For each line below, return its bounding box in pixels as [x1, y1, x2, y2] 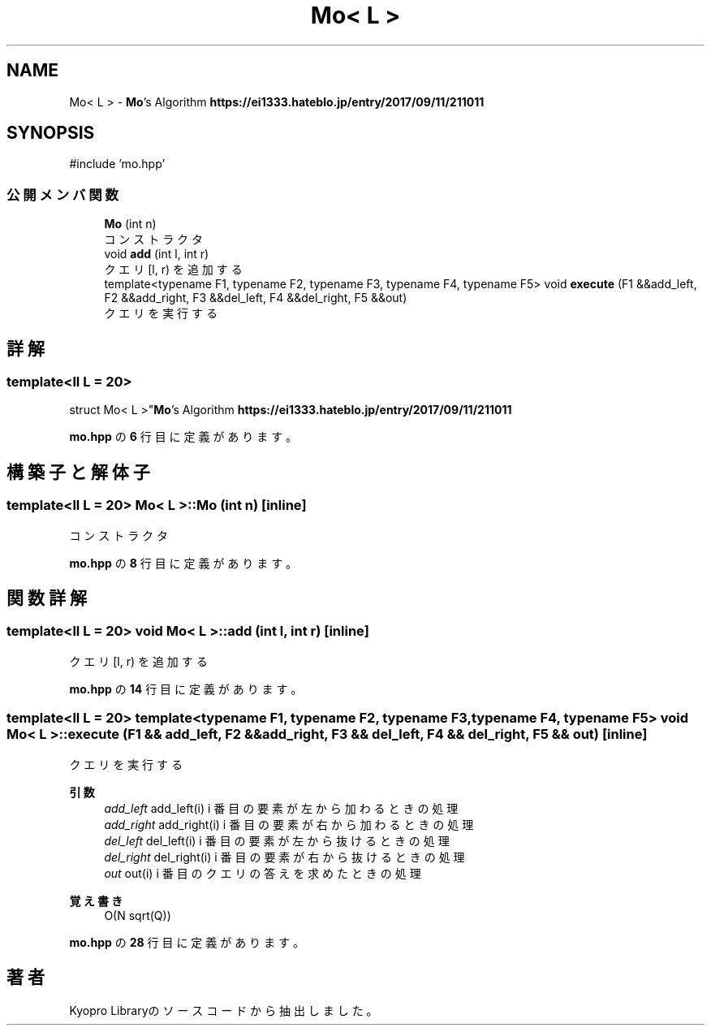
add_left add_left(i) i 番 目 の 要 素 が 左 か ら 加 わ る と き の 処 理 [104, 801, 459, 815]
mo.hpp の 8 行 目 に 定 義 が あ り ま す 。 [69, 555, 298, 570]
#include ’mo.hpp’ [69, 157, 166, 171]
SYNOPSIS [6, 123, 95, 144]
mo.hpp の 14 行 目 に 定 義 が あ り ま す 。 [69, 681, 303, 696]
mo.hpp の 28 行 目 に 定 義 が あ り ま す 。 [69, 935, 304, 949]
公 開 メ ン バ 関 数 [6, 186, 118, 203]
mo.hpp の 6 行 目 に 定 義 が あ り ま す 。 [69, 430, 298, 444]
